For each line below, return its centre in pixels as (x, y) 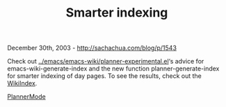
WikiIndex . (22, 84)
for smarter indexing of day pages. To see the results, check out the (104, 76)
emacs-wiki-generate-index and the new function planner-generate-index (113, 69)
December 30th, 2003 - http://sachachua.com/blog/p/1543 (92, 48)
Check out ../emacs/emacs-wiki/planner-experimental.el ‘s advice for (106, 61)
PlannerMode (27, 97)
